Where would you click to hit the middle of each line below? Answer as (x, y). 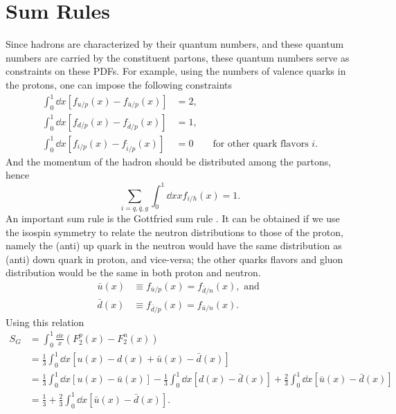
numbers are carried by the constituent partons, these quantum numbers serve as (178, 57)
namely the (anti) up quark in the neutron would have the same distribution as (174, 245)
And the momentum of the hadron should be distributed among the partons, (169, 161)
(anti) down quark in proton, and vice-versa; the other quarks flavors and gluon (174, 259)
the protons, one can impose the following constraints (119, 84)
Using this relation (45, 322)
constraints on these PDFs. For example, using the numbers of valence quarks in (176, 71)
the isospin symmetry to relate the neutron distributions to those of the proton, (174, 232)
